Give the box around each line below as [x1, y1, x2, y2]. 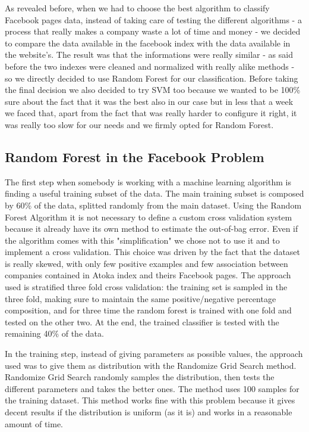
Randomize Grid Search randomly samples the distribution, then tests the [5, 371, 275, 383]
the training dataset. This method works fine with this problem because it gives [5, 394, 295, 406]
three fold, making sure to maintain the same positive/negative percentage [5, 292, 276, 304]
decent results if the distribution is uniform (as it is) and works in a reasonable [5, 406, 292, 418]
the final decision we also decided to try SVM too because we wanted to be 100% [5, 83, 301, 96]
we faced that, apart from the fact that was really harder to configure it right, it [5, 107, 297, 119]
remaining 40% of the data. [5, 327, 104, 340]
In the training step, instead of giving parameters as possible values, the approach [5, 347, 303, 360]
